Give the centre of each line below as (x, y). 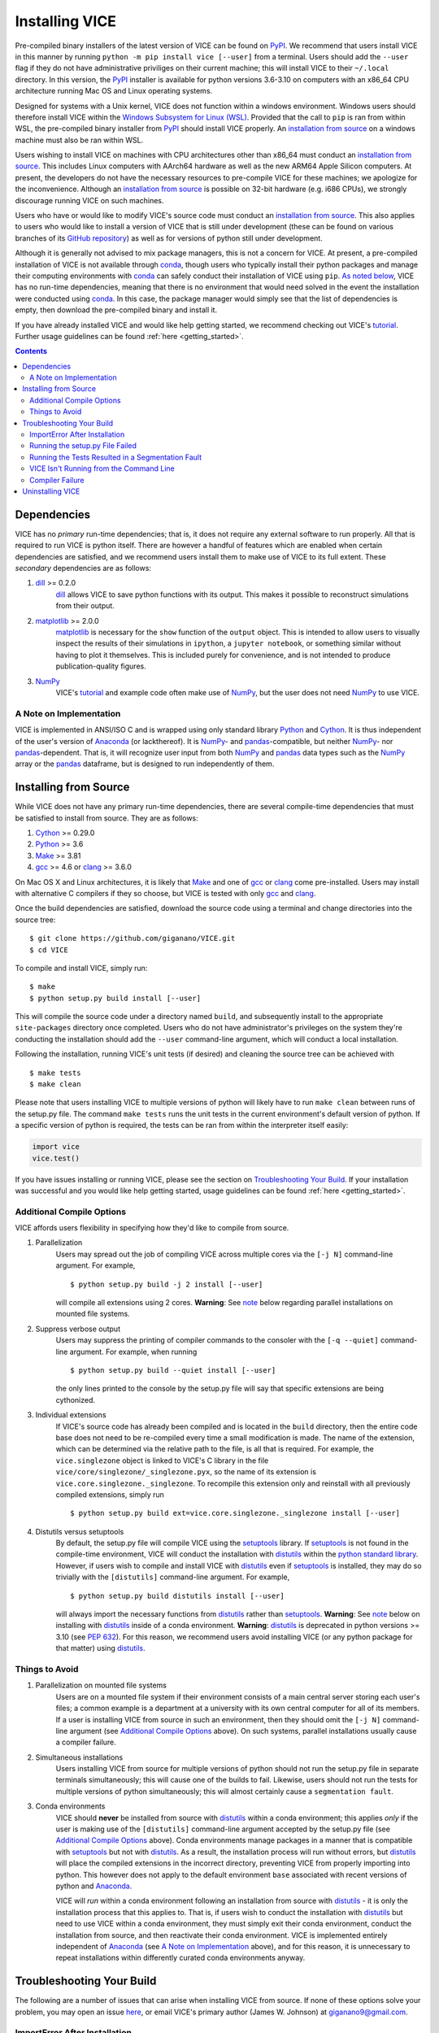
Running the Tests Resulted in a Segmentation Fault (116, 457)
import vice (56, 1147)
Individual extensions (71, 1415)
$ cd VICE (49, 950)
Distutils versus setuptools (80, 1531)
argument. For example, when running (133, 1352)
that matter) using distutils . (100, 1648)
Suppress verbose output (78, 1329)
